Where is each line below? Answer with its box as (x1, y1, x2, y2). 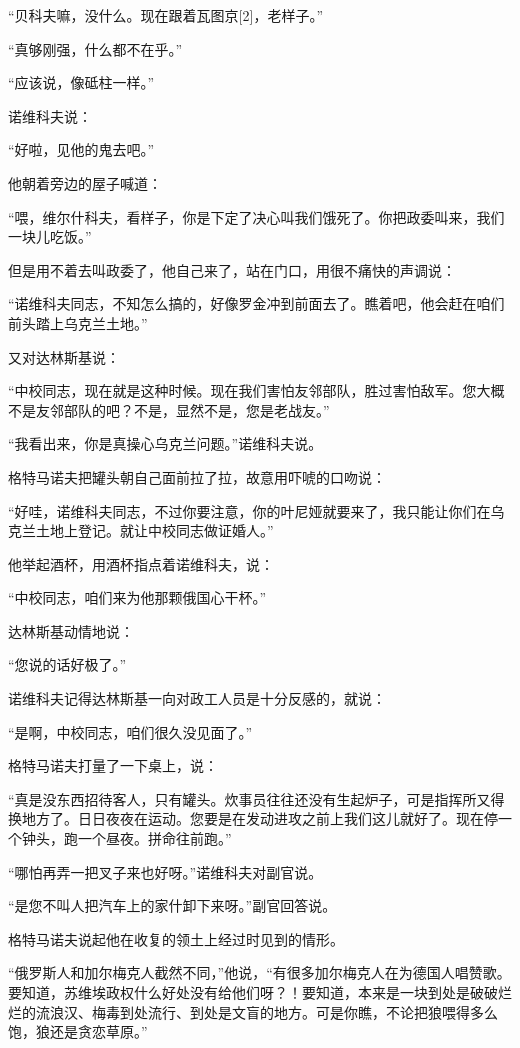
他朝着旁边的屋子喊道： (8, 172, 162, 193)
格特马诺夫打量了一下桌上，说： (8, 755, 218, 776)
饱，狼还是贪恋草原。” (8, 1021, 148, 1042)
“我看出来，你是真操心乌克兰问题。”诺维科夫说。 (8, 433, 323, 454)
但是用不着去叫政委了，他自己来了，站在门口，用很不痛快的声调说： (8, 259, 456, 280)
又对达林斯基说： (8, 346, 120, 367)
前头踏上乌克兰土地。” (8, 312, 148, 333)
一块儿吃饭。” (8, 226, 92, 247)
